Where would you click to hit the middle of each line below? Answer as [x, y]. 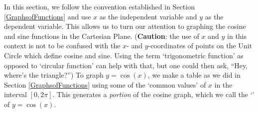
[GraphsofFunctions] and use [48, 16]
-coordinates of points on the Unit [200, 46]
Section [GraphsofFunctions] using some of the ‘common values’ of [105, 84]
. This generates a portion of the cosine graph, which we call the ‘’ [153, 94]
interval [15, 94]
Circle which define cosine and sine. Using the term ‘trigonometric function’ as [124, 55]
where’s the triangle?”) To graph [54, 75]
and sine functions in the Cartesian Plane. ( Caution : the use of [102, 36]
